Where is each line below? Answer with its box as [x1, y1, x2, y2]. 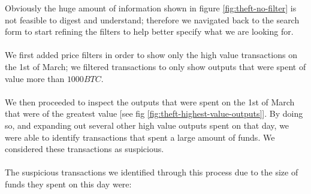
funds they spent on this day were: [5, 177, 132, 190]
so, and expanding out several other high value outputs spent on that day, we [5, 119, 289, 131]
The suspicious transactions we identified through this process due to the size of [5, 166, 298, 178]
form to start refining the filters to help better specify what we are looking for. [5, 25, 294, 38]
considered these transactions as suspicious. [5, 143, 164, 155]
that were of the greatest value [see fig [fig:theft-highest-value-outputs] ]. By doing [5, 107, 303, 120]
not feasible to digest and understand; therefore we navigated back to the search [5, 13, 300, 26]
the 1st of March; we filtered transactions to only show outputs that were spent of [5, 60, 306, 72]
